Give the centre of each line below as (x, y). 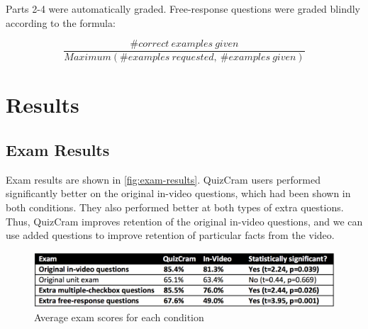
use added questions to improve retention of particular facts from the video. (170, 235)
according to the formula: (61, 22)
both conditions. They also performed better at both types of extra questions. (175, 207)
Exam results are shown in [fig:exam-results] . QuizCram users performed (163, 179)
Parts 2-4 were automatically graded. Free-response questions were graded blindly (183, 9)
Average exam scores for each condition (119, 317)
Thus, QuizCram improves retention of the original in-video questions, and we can (184, 221)
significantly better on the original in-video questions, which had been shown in (178, 193)
